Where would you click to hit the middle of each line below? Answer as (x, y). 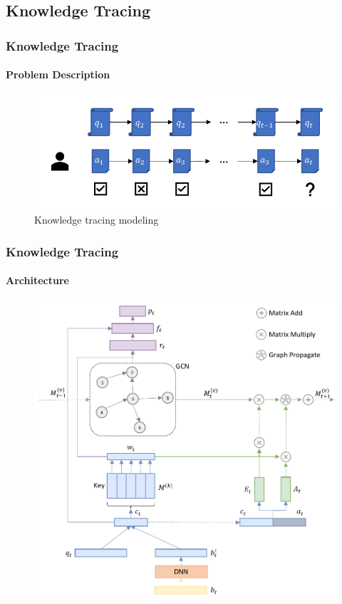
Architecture (37, 280)
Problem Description (58, 74)
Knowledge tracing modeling (97, 220)
